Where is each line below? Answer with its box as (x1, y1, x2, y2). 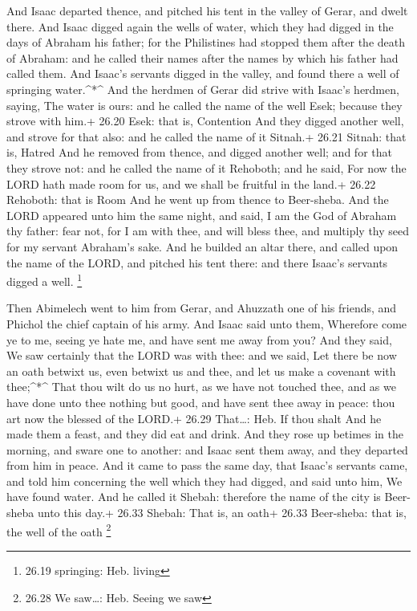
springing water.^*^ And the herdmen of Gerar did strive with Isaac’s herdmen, (6, 80, 399, 97)
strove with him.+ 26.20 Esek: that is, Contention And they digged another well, (6, 112, 404, 129)
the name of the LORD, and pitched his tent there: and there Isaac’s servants (6, 254, 388, 271)
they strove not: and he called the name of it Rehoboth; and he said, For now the (6, 159, 407, 176)
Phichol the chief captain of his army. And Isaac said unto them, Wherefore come (6, 315, 407, 332)
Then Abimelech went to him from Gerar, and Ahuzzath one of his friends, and (6, 299, 397, 316)
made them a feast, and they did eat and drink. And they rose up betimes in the (6, 426, 403, 442)
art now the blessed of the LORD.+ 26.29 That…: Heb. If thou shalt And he (6, 409, 382, 426)
